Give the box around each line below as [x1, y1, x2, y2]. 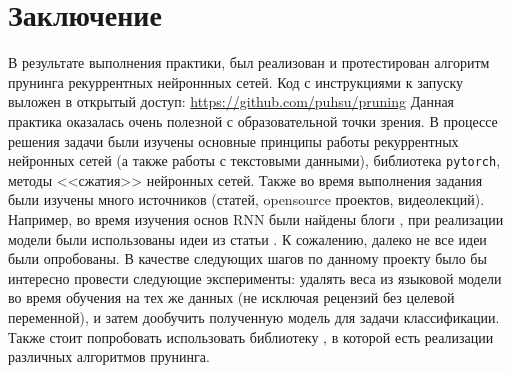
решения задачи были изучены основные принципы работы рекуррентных [8, 130, 459, 151]
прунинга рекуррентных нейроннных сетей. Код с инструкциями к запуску [8, 71, 464, 92]
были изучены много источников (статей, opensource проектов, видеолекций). [8, 189, 485, 210]
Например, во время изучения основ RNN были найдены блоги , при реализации [8, 208, 504, 229]
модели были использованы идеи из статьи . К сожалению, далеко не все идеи [8, 228, 487, 249]
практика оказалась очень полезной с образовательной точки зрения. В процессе [8, 110, 498, 131]
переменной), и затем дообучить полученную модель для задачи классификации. [8, 306, 500, 327]
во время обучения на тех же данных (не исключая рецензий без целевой [8, 287, 455, 308]
